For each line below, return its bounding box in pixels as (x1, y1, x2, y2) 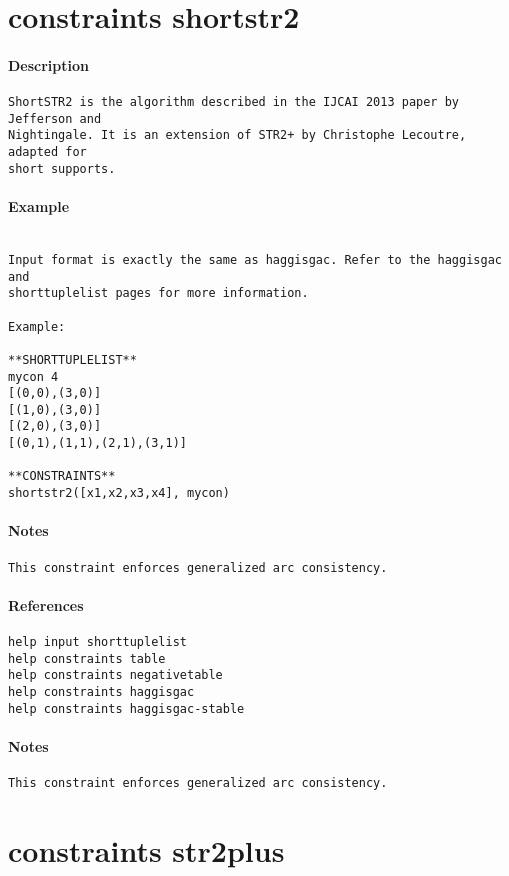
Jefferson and (8, 111, 102, 126)
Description (8, 54, 90, 75)
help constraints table (8, 651, 166, 666)
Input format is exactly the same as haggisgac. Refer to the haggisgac (8, 252, 502, 267)
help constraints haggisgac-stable (8, 701, 245, 716)
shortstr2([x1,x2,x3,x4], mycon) (8, 486, 230, 501)
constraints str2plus (8, 829, 285, 870)
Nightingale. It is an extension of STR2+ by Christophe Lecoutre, (8, 128, 467, 143)
